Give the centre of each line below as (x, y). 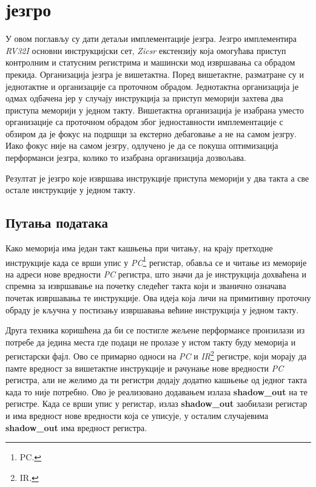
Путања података (57, 223)
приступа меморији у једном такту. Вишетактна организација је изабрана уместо (155, 110)
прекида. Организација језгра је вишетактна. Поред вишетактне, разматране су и (155, 74)
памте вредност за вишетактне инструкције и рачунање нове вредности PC (145, 368)
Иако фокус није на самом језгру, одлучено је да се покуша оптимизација (142, 145)
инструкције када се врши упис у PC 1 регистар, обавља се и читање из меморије (156, 261)
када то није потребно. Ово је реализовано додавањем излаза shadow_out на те (156, 391)
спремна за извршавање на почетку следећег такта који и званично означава (146, 286)
